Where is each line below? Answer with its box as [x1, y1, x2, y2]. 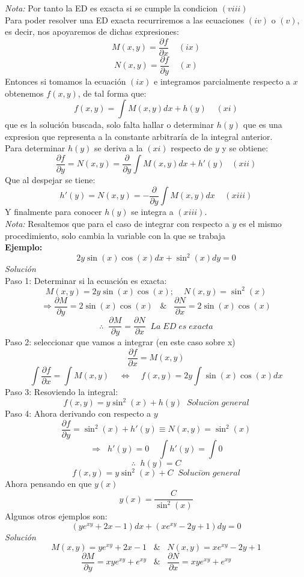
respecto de [171, 142, 213, 154]
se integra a [131, 205, 174, 218]
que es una [243, 118, 282, 131]
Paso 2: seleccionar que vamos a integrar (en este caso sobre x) [5, 336, 236, 348]
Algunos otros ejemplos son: [5, 510, 108, 522]
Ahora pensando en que [5, 477, 92, 490]
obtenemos [5, 86, 44, 99]
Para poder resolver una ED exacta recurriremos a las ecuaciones [5, 13, 245, 26]
